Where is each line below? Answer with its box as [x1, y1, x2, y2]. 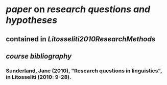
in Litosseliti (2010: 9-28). [6, 73, 71, 80]
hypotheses [6, 14, 58, 26]
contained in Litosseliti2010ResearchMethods [6, 35, 156, 43]
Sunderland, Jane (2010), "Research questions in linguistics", [6, 67, 162, 74]
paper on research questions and [6, 4, 150, 15]
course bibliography [6, 52, 72, 61]
